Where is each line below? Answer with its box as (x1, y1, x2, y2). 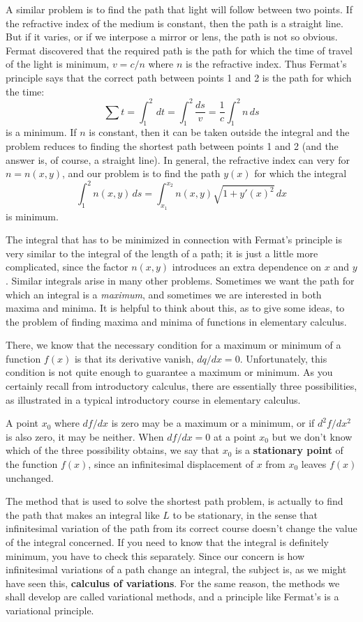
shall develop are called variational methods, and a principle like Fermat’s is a (6, 589, 339, 604)
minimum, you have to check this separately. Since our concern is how (6, 548, 305, 563)
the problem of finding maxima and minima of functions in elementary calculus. (6, 314, 347, 328)
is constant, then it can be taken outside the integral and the (89, 125, 350, 139)
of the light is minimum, (6, 56, 110, 71)
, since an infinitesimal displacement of (88, 457, 253, 471)
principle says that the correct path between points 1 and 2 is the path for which (6, 70, 352, 84)
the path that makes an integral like (6, 507, 160, 522)
